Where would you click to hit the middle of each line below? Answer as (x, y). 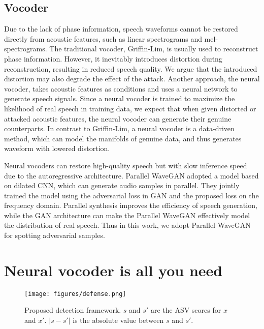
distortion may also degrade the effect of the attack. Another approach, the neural (132, 79)
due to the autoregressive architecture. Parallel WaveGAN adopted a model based (131, 175)
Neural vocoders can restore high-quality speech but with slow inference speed (126, 165)
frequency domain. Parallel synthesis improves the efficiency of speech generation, (131, 205)
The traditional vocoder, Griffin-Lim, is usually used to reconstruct (154, 49)
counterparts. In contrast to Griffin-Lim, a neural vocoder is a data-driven (119, 128)
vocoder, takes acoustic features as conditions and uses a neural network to (121, 88)
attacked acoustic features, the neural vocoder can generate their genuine (118, 118)
